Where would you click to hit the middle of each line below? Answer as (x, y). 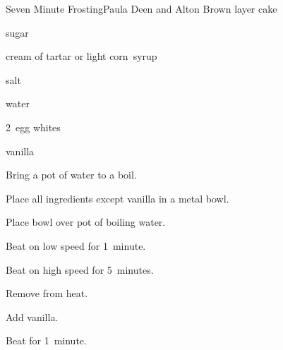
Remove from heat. (47, 293)
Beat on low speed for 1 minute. (76, 245)
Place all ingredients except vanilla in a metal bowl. (118, 198)
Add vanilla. (32, 316)
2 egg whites (33, 127)
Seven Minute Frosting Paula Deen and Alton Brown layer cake (141, 8)
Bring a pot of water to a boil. (71, 175)
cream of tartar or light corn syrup (82, 56)
